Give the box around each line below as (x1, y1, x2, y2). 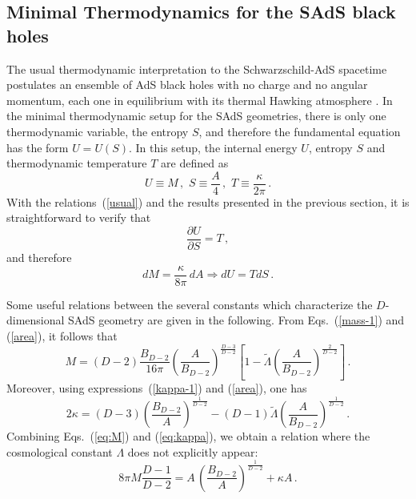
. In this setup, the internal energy (129, 139, 298, 155)
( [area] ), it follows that (6, 327, 118, 344)
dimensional (6, 312, 65, 328)
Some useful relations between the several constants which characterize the (6, 296, 373, 312)
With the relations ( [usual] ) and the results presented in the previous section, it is (6, 193, 410, 210)
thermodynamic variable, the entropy (6, 123, 189, 139)
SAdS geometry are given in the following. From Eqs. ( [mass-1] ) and (68, 312, 405, 328)
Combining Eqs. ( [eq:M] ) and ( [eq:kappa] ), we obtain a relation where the (6, 428, 370, 445)
